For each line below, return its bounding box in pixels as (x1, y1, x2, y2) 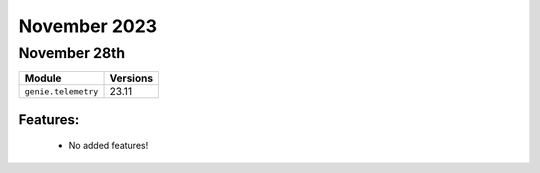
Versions (109, 71, 154, 85)
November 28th (18, 44, 125, 62)
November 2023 (18, 15, 158, 37)
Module (24, 71, 62, 85)
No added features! (68, 140, 149, 152)
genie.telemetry (24, 86, 99, 97)
